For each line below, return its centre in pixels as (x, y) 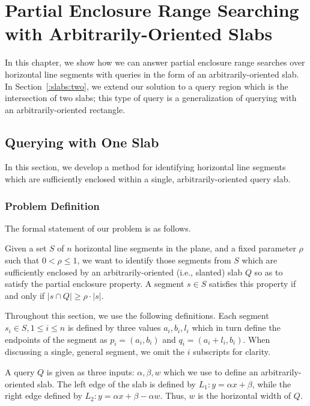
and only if (25, 295)
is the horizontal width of (245, 395)
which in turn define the (236, 328)
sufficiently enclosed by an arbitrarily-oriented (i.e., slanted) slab (124, 272)
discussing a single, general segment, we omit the (95, 352)
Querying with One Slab (82, 142)
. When (257, 339)
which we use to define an (211, 372)
